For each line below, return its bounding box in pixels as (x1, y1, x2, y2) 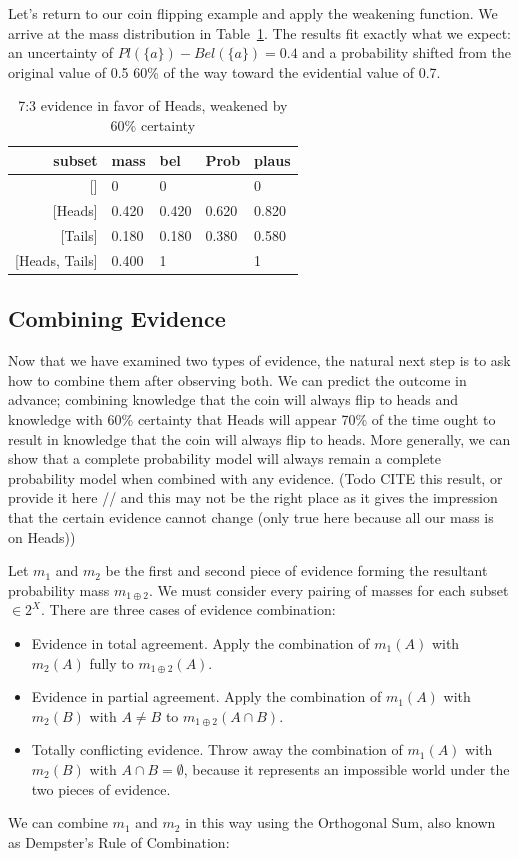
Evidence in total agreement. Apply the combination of (31, 632, 370, 653)
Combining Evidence (8, 303, 226, 334)
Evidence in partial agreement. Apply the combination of (31, 686, 382, 707)
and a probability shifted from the (302, 42, 512, 63)
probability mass (8, 579, 110, 600)
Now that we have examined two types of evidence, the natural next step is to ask (8, 350, 511, 371)
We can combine (8, 812, 108, 833)
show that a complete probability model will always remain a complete (8, 448, 442, 469)
